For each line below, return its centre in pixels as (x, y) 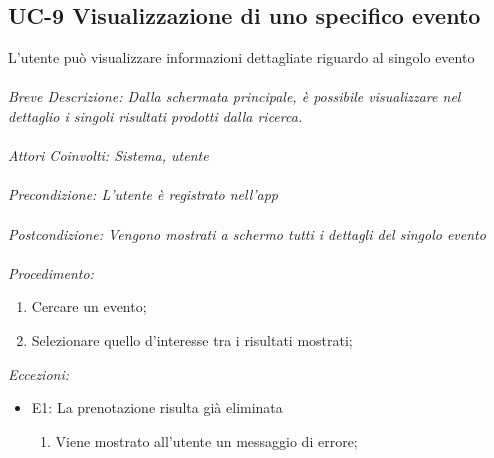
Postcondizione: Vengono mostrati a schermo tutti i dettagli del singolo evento (247, 233)
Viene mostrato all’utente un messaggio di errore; (206, 440)
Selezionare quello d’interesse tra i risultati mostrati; (192, 339)
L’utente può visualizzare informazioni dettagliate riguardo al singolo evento (241, 57)
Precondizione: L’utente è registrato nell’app (143, 194)
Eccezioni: (39, 373)
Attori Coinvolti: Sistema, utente (108, 155)
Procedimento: (51, 272)
